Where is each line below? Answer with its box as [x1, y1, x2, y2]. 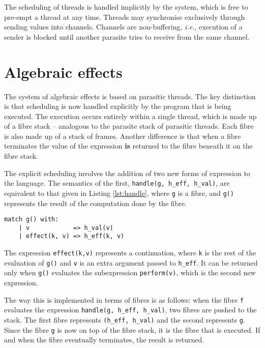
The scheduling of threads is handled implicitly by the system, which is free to [4, 2, 248, 12]
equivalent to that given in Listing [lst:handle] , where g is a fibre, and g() [4, 187, 234, 198]
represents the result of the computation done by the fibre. [4, 197, 187, 208]
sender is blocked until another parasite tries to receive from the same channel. [4, 31, 250, 42]
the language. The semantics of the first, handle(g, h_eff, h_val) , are [4, 178, 230, 188]
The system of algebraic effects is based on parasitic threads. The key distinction [4, 91, 256, 101]
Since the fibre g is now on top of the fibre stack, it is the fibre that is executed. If [4, 324, 260, 335]
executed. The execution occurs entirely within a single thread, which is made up [4, 110, 257, 121]
